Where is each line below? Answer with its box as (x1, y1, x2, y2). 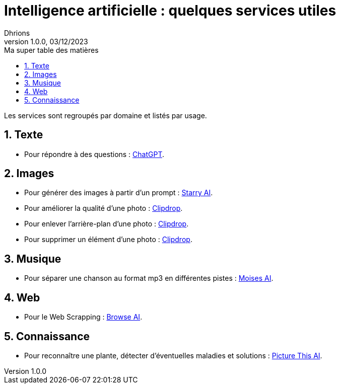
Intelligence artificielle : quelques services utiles (4, 2, 336, 19)
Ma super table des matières (4, 45, 99, 54)
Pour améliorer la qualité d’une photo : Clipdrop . (24, 204, 183, 213)
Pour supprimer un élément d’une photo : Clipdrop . (24, 235, 192, 244)
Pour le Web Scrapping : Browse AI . (24, 313, 143, 322)
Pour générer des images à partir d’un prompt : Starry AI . (24, 188, 213, 197)
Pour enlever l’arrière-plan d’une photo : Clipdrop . (24, 219, 189, 228)
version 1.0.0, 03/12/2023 (4, 37, 88, 46)
